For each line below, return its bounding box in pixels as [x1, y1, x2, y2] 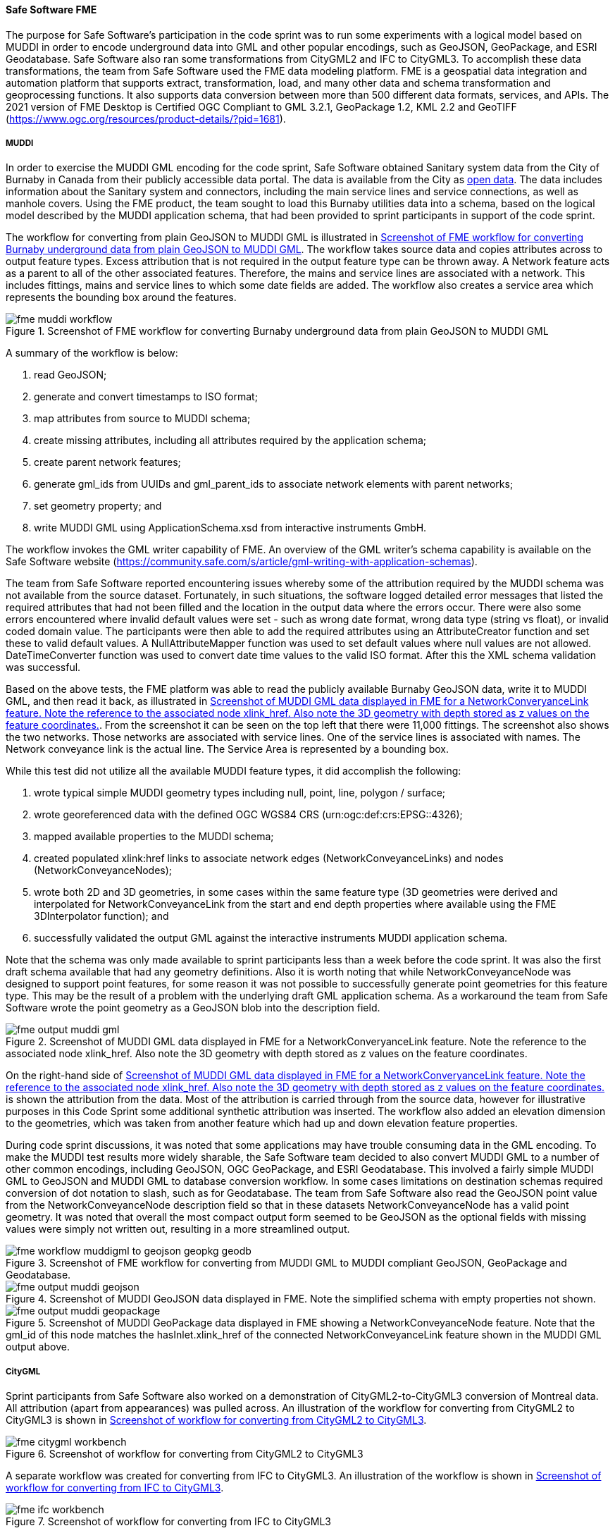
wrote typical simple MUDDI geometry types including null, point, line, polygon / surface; [34, 787, 446, 799]
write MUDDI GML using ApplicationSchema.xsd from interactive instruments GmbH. [34, 522, 427, 534]
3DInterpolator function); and [34, 910, 169, 923]
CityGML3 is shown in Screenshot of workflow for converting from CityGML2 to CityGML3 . [6, 1414, 427, 1427]
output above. [6, 1341, 70, 1353]
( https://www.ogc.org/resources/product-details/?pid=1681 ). [6, 112, 286, 125]
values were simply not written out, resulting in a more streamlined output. [6, 1223, 350, 1236]
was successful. [6, 661, 81, 674]
